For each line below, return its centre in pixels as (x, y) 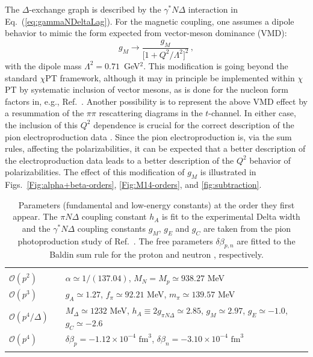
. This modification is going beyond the (216, 65)
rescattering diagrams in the (151, 113)
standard (21, 77)
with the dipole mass (43, 65)
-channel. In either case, (252, 113)
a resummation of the (45, 113)
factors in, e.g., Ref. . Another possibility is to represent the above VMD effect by (156, 101)
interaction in (213, 9)
